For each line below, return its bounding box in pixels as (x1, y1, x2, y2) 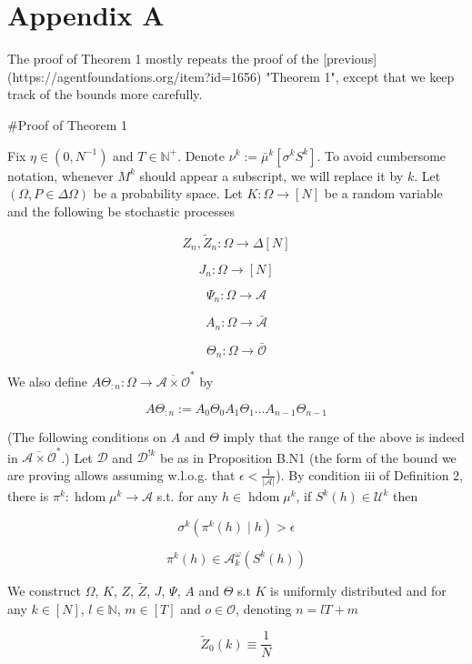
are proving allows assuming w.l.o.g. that (7, 465, 236, 484)
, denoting (236, 599, 292, 618)
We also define (7, 372, 87, 391)
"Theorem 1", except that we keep (266, 66, 455, 86)
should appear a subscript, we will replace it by (139, 166, 404, 185)
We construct (7, 581, 82, 600)
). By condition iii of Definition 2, (276, 465, 463, 484)
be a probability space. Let (93, 184, 243, 203)
